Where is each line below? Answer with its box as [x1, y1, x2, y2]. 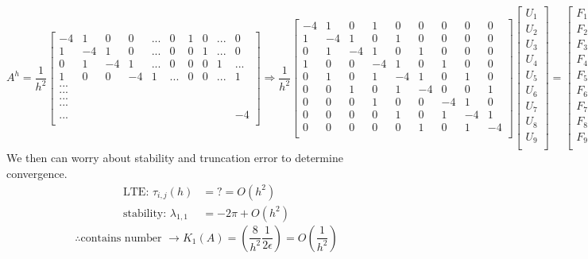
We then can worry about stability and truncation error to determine [6, 149, 343, 166]
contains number [80, 232, 162, 244]
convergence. [6, 165, 68, 181]
